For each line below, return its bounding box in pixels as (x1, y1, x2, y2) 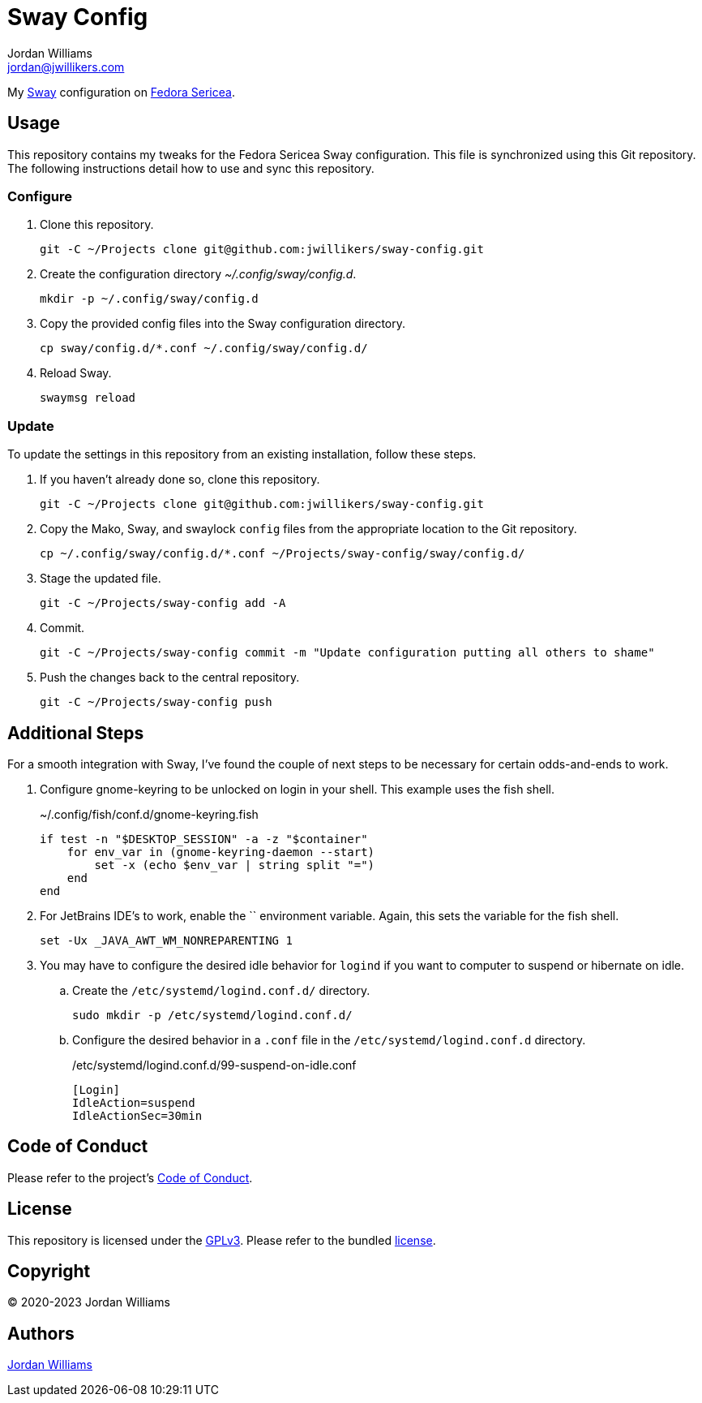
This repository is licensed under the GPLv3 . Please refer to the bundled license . (7, 1233, 436, 1247)
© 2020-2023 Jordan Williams (7, 1295, 170, 1310)
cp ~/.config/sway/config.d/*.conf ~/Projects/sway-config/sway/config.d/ (40, 547, 525, 561)
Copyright (7, 1261, 91, 1282)
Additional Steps (7, 722, 144, 743)
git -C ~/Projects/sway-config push (40, 695, 272, 709)
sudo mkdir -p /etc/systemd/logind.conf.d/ (72, 1008, 353, 1022)
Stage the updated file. (40, 571, 161, 586)
